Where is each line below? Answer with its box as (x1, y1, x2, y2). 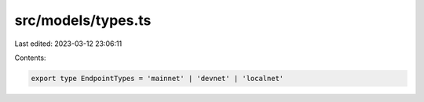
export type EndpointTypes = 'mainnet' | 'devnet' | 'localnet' (31, 74, 284, 83)
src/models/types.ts (14, 12, 152, 29)
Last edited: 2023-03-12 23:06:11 (14, 39, 122, 48)
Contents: (14, 53, 46, 62)
